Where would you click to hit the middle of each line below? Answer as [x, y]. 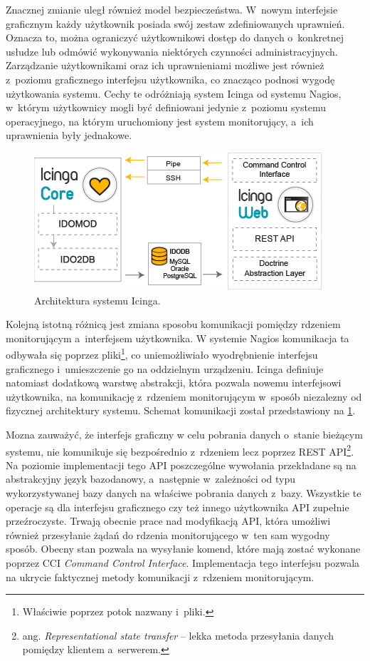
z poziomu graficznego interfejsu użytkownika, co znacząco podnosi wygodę [170, 79]
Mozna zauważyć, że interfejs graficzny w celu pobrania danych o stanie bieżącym [184, 434]
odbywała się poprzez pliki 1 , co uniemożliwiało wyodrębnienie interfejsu [162, 353]
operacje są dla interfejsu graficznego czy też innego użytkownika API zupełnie [178, 507]
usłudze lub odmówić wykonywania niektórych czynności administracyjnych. [172, 51]
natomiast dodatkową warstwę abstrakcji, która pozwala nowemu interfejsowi [174, 383]
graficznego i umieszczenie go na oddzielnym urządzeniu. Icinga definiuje [165, 368]
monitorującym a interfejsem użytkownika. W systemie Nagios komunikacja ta [178, 338]
